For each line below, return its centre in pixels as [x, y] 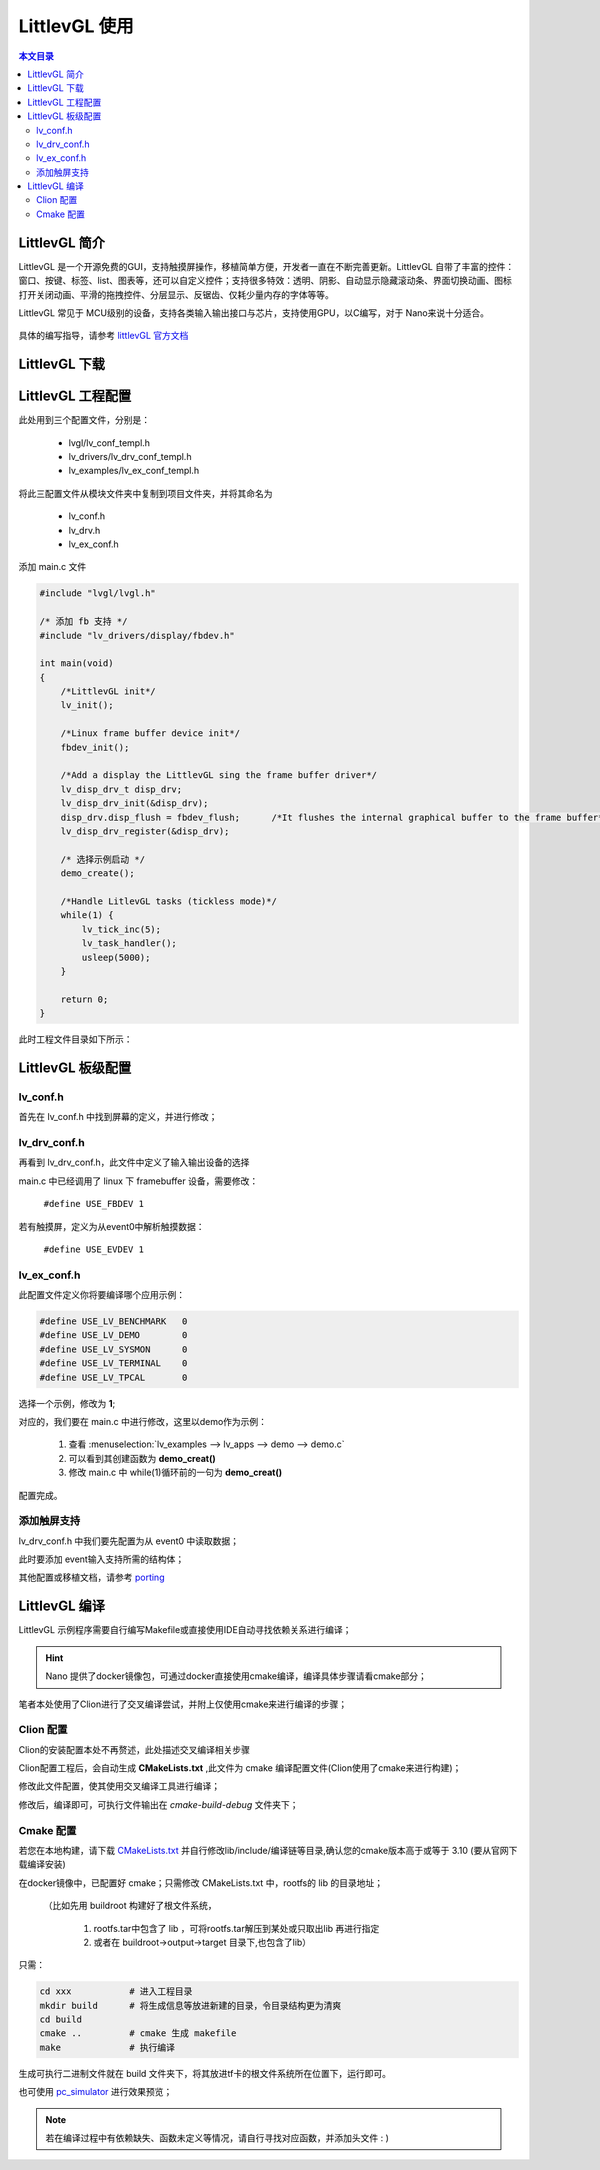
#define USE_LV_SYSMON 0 [113, 1349]
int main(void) [76, 663]
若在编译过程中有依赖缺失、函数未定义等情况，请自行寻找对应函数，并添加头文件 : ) [217, 2138]
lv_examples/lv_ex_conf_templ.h [134, 471]
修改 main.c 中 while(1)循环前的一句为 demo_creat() [175, 1472]
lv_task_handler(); [129, 943]
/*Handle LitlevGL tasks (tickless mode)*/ [168, 901]
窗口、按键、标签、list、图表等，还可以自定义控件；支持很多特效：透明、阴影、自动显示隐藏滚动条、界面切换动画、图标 [265, 281]
